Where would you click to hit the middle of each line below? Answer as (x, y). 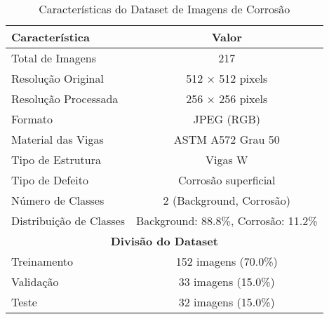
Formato (32, 119)
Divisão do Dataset (164, 241)
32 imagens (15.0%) (227, 302)
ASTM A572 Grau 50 (227, 139)
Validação (35, 281)
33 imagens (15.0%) (227, 281)
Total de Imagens (54, 58)
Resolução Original (58, 78)
